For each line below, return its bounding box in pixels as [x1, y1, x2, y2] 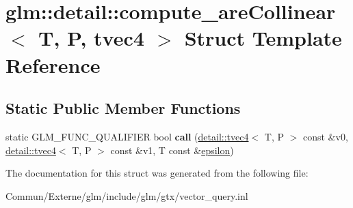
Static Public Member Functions [5, 98, 241, 119]
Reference [5, 50, 101, 78]
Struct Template [184, 24, 342, 52]
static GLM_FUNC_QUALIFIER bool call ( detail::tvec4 [5, 129, 249, 143]
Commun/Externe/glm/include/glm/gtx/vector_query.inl [5, 188, 248, 203]
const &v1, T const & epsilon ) [110, 143, 234, 157]
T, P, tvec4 [38, 24, 144, 52]
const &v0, [302, 129, 348, 143]
